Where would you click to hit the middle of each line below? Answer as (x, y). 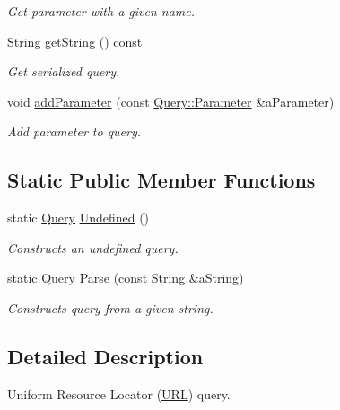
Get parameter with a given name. (101, 11)
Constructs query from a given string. (110, 307)
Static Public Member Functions (161, 180)
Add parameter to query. (74, 131)
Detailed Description (105, 356)
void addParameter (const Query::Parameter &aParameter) (171, 101)
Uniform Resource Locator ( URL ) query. (119, 393)
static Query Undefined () (78, 218)
